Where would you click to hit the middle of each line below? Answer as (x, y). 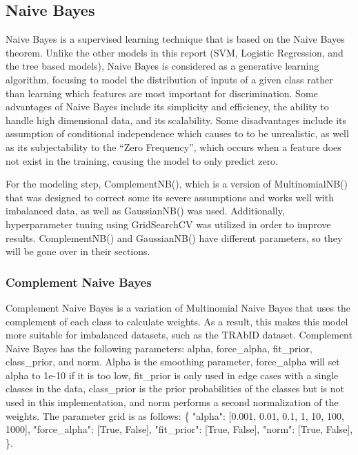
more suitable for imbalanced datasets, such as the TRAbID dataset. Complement (179, 335)
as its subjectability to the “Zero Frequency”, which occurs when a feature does (173, 146)
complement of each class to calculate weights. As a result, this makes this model (177, 321)
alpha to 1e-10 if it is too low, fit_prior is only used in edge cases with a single (172, 375)
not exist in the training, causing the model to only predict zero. (142, 160)
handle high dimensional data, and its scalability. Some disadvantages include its (176, 120)
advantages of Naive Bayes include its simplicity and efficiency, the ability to (167, 107)
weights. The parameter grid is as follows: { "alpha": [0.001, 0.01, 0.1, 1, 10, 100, (175, 415)
